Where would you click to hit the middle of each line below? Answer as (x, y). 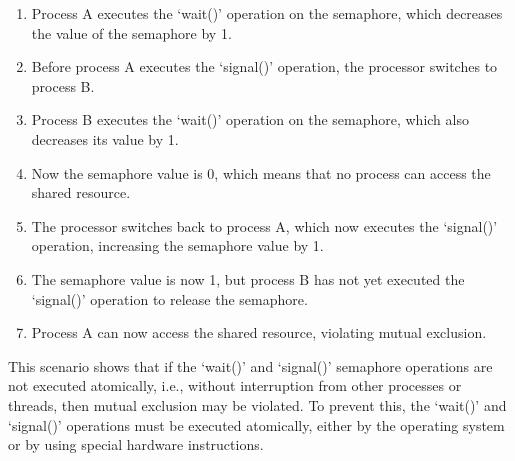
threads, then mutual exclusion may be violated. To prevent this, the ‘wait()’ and (257, 404)
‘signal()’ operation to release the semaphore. (169, 298)
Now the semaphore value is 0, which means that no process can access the (261, 172)
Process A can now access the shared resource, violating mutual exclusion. (259, 332)
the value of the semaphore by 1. (131, 32)
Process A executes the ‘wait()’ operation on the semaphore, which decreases (267, 13)
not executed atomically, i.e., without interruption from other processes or (235, 385)
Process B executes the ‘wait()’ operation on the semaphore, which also (250, 119)
